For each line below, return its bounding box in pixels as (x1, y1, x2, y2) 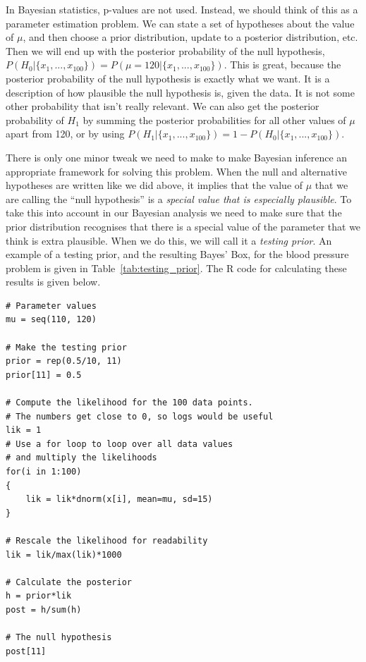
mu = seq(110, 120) (6, 314, 97, 325)
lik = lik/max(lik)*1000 (6, 549, 122, 560)
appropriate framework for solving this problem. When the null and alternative (6, 164, 347, 178)
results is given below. (6, 274, 101, 289)
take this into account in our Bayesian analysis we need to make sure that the (6, 205, 342, 220)
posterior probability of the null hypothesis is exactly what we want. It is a (6, 71, 330, 85)
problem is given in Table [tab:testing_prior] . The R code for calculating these (6, 260, 347, 275)
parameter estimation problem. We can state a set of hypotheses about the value (6, 16, 355, 30)
